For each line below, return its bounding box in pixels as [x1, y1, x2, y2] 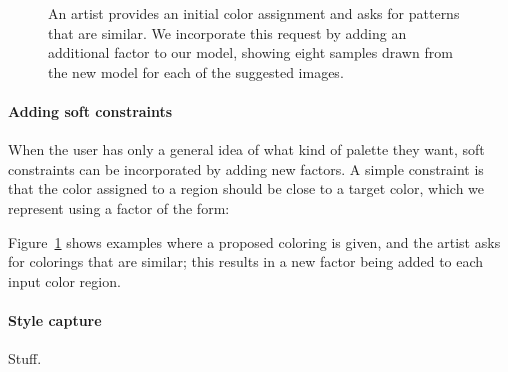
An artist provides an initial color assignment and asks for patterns [48, 3, 460, 23]
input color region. [8, 270, 121, 291]
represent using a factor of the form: [8, 197, 230, 218]
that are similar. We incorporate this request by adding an [48, 22, 407, 43]
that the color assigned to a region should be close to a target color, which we [8, 178, 485, 199]
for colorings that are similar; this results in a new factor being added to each [8, 251, 484, 272]
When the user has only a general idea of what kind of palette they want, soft [8, 139, 485, 160]
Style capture [8, 309, 102, 330]
